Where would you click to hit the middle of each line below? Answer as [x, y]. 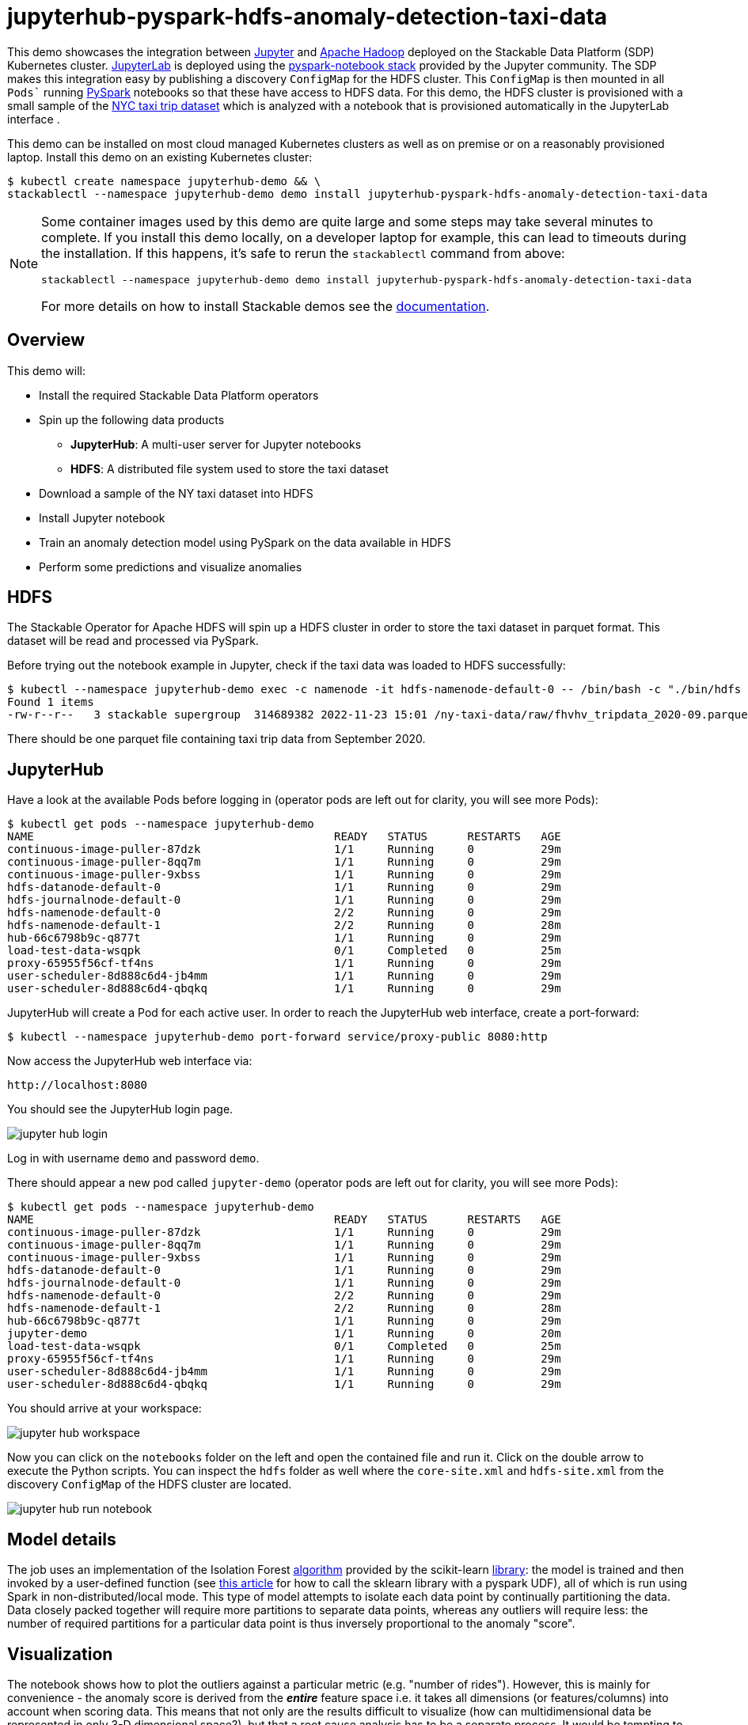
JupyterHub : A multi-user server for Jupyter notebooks [216, 444]
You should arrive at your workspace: [104, 1408]
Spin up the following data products [132, 419]
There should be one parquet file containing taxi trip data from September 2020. [216, 739]
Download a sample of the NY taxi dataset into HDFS [176, 493]
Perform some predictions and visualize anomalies [171, 567]
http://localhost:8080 [78, 1085]
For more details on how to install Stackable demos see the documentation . [266, 306]
